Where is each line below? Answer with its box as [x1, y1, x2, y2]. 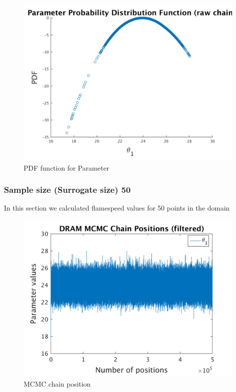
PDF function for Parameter [24, 162, 109, 173]
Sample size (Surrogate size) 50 [4, 183, 131, 196]
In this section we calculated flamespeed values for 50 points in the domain [4, 203, 230, 213]
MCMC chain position [24, 378, 91, 389]
